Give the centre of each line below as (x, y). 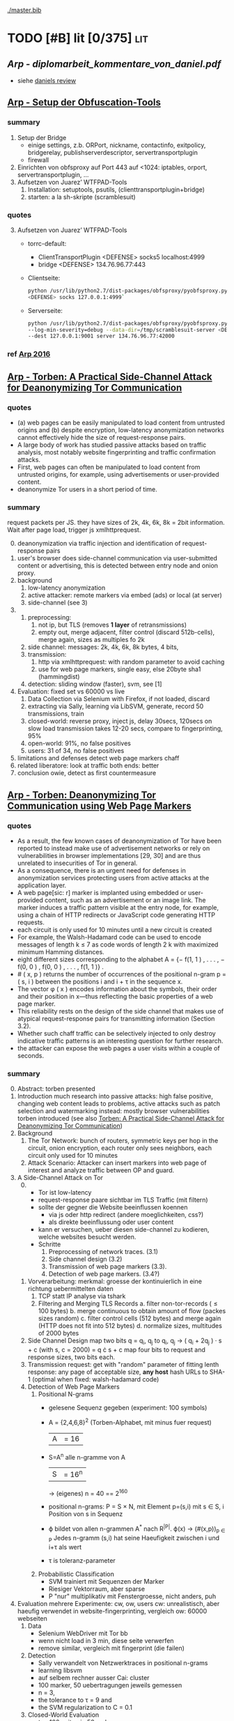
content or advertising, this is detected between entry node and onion (117, 566)
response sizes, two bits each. (71, 1357)
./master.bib (24, 10)
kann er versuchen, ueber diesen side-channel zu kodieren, (124, 1230)
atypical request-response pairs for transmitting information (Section (116, 1018)
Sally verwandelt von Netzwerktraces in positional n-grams (123, 1662)
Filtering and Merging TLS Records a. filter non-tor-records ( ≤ (128, 1303)
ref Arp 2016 (29, 354)
